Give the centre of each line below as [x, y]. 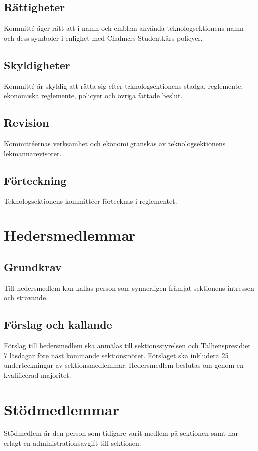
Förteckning [35, 180]
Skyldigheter [37, 65]
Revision [27, 122]
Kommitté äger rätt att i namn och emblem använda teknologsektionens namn [124, 28]
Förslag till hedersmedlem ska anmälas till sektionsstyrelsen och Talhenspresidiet [127, 345]
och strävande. [26, 298]
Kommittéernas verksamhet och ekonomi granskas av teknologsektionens [115, 143]
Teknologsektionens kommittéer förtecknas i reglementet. [91, 201]
